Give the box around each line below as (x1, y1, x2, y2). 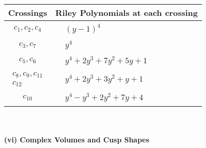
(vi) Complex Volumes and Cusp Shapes (4, 134, 149, 144)
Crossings (8, 7, 47, 18)
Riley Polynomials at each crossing (55, 7, 198, 18)
